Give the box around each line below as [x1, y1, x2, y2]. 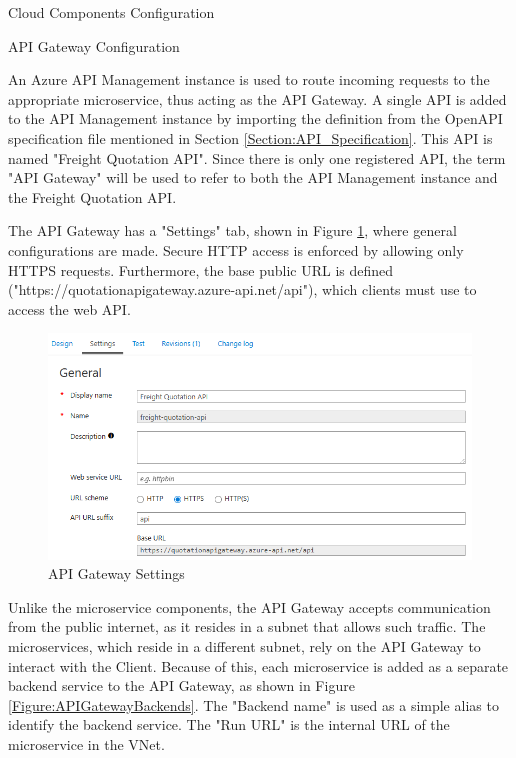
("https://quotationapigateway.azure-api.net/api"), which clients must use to [8, 279, 477, 300]
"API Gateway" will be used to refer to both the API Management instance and [8, 167, 498, 188]
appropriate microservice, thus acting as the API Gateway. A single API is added [8, 88, 507, 109]
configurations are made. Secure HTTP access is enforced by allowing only [8, 239, 464, 260]
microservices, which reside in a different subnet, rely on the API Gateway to [8, 636, 481, 657]
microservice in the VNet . [8, 734, 165, 754]
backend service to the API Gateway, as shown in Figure [8, 675, 355, 696]
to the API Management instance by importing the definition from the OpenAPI [8, 108, 503, 129]
